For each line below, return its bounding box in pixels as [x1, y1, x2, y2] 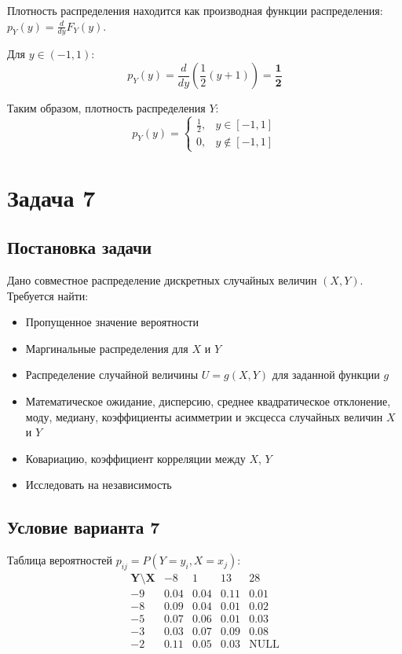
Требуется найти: [7, 287, 89, 303]
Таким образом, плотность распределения [7, 100, 206, 116]
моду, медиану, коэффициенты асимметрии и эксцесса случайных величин [25, 408, 383, 424]
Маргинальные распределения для [25, 340, 188, 356]
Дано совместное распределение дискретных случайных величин [7, 272, 317, 288]
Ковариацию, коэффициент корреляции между [25, 450, 246, 466]
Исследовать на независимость [25, 476, 172, 493]
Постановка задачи [7, 235, 152, 259]
